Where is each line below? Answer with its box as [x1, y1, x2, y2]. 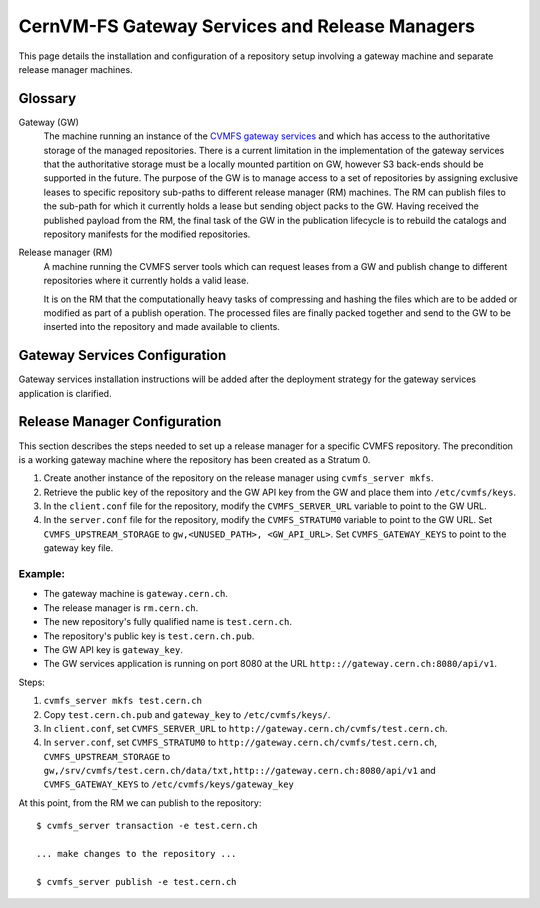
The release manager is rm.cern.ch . [43, 601, 199, 614]
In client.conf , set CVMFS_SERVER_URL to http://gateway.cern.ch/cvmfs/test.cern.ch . [43, 722, 448, 734]
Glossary [18, 90, 77, 107]
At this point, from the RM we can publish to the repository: [18, 796, 262, 809]
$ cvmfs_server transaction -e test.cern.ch [36, 820, 259, 832]
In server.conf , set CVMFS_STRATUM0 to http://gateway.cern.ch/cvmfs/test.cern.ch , [43, 736, 438, 749]
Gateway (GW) [18, 116, 80, 128]
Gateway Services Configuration [18, 347, 227, 364]
